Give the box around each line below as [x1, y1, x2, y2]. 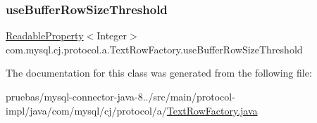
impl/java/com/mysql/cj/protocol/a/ [6, 103, 167, 117]
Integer [97, 28, 128, 43]
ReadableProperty [6, 28, 84, 43]
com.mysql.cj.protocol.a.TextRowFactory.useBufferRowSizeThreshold [6, 41, 303, 56]
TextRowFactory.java [166, 103, 258, 117]
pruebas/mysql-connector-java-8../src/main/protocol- [6, 89, 235, 103]
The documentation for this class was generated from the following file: [6, 65, 312, 80]
